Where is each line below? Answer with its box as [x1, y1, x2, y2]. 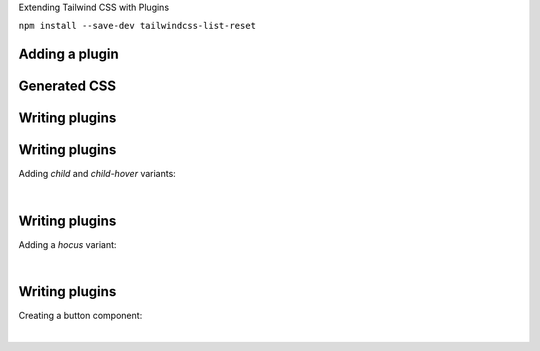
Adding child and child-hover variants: [18, 168, 177, 180]
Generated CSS [18, 78, 117, 95]
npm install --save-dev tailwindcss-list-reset [18, 20, 257, 32]
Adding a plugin [18, 46, 119, 63]
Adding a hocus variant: [18, 238, 117, 250]
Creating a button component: [18, 309, 143, 321]
